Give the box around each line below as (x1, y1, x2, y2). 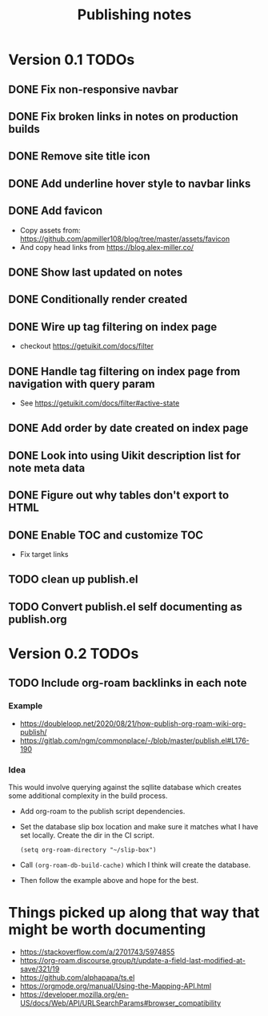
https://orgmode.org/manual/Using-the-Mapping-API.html (19, 981, 212, 990)
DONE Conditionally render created (8, 292, 188, 306)
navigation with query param (8, 377, 155, 390)
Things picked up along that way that (8, 904, 260, 922)
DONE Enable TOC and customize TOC (8, 528, 204, 542)
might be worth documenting (8, 921, 206, 939)
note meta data (8, 461, 86, 474)
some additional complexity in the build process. (8, 791, 168, 800)
